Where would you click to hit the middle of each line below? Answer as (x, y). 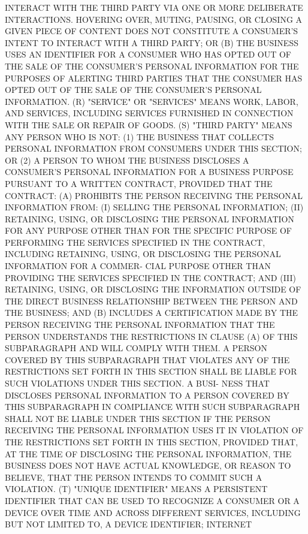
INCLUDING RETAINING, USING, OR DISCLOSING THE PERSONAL (143, 254)
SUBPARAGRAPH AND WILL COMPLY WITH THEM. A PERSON (136, 348)
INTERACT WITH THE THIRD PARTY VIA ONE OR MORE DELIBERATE (154, 7)
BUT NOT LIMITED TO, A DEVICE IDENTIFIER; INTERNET (129, 524)
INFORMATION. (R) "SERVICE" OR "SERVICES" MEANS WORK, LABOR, (152, 101)
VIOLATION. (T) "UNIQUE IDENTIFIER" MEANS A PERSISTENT (136, 489)
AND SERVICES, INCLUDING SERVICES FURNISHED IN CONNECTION (149, 113)
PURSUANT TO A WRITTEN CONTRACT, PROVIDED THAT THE (139, 183)
